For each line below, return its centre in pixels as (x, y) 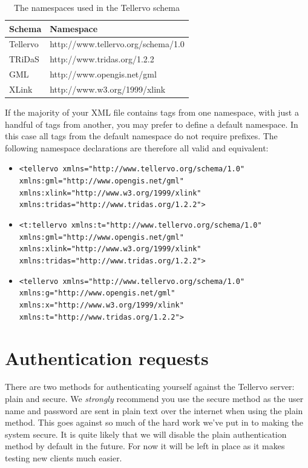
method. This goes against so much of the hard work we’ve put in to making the (154, 422)
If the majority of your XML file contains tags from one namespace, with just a (152, 112)
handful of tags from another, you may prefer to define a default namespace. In (152, 124)
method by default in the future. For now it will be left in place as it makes (145, 446)
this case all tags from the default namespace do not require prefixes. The (141, 136)
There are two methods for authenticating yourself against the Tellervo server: (150, 387)
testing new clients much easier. (64, 458)
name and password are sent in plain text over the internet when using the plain (154, 410)
